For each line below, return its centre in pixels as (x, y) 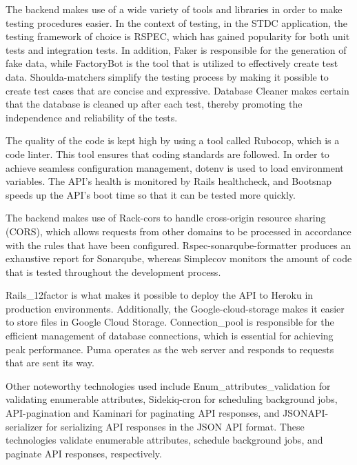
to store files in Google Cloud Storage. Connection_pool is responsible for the (170, 322)
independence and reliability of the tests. (92, 117)
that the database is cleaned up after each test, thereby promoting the (154, 104)
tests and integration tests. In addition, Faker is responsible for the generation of (176, 49)
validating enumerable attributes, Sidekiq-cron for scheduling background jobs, (172, 399)
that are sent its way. (50, 363)
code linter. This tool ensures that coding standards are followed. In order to (167, 154)
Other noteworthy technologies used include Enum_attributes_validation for (168, 385)
